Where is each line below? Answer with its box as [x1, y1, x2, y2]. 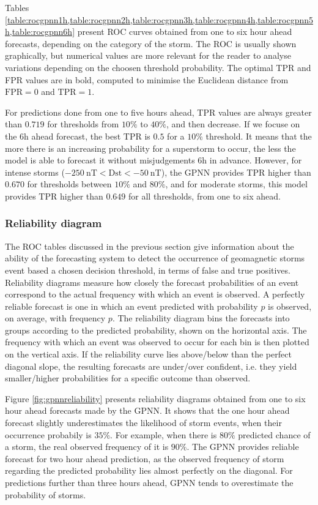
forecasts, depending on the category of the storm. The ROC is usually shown [5, 37, 297, 50]
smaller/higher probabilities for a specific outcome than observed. [5, 372, 251, 384]
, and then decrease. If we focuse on [166, 118, 300, 130]
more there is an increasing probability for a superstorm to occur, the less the [5, 141, 296, 154]
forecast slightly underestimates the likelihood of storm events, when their [5, 416, 282, 429]
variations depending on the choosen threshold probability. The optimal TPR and [5, 61, 311, 73]
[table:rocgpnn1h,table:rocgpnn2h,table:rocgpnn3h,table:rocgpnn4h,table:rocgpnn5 [5, 13, 313, 26]
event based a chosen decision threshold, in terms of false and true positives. [5, 263, 290, 276]
